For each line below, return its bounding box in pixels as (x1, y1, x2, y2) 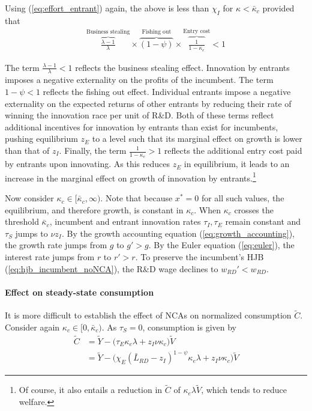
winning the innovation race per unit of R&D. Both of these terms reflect (5, 109, 274, 121)
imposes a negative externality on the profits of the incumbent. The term (5, 73, 274, 86)
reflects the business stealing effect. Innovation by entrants (75, 61, 290, 73)
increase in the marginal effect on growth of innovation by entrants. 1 (5, 169, 256, 184)
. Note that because (100, 192, 173, 204)
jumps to (15, 227, 48, 239)
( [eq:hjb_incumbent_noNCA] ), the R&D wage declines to (5, 262, 218, 275)
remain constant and (225, 215, 301, 228)
